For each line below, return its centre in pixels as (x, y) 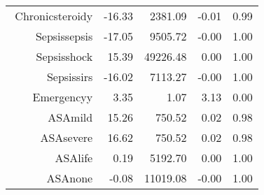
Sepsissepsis (64, 36)
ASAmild (70, 117)
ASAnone (70, 178)
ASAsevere (67, 137)
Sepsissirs (70, 77)
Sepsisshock (64, 56)
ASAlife (74, 158)
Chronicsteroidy (54, 16)
